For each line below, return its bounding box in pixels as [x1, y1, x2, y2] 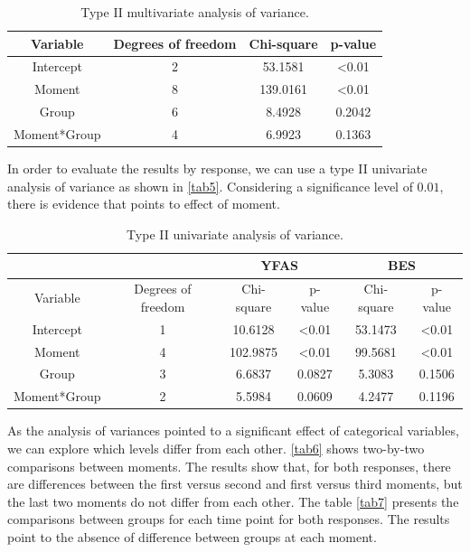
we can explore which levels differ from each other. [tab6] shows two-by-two [7, 438, 425, 457]
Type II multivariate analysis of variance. [80, 3, 309, 21]
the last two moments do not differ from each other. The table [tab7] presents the [7, 491, 459, 510]
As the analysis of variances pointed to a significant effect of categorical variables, [7, 421, 459, 440]
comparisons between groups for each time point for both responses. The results [7, 510, 450, 529]
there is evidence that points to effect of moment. [7, 194, 280, 213]
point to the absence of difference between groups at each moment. [7, 527, 377, 546]
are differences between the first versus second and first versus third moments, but [7, 474, 463, 493]
